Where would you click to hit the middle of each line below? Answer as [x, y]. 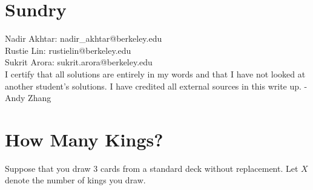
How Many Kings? [84, 139]
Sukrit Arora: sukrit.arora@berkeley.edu [79, 62]
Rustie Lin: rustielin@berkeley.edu [68, 50]
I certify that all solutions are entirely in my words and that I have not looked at [155, 74]
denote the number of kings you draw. [75, 180]
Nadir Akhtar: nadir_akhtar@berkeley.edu [84, 38]
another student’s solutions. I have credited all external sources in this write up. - [156, 86]
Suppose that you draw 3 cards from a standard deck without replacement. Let [152, 168]
